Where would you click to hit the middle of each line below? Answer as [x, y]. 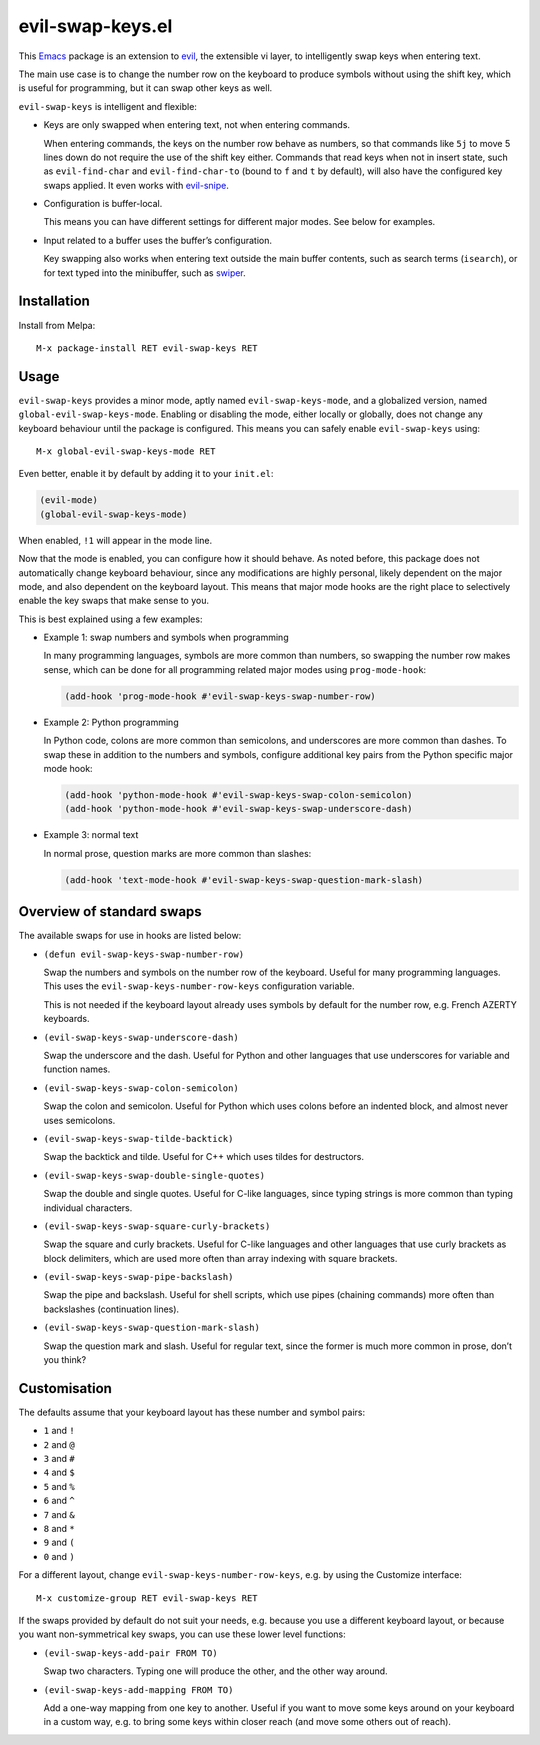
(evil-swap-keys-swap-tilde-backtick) [138, 1138]
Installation [54, 301]
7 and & [59, 1514]
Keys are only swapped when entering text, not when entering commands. [196, 125]
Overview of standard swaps [110, 911]
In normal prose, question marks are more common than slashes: [177, 853]
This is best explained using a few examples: [110, 619]
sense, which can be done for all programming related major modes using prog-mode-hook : [235, 669]
